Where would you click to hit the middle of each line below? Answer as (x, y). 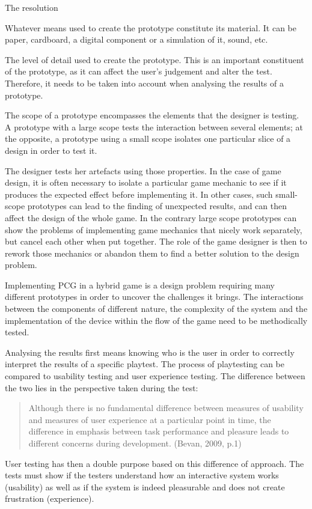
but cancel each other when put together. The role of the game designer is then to (156, 241)
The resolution (32, 7)
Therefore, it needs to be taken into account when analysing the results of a (144, 83)
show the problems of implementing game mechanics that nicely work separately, (154, 229)
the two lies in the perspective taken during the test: (102, 387)
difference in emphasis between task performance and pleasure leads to (159, 431)
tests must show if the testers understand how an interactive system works (142, 475)
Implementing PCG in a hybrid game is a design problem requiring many (140, 285)
